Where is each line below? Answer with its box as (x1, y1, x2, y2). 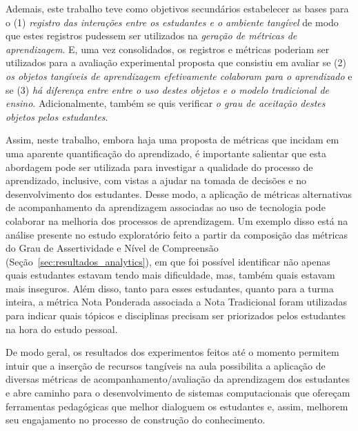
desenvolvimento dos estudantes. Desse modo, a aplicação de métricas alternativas (6, 186, 352, 201)
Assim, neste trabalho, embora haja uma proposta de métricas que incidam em (6, 132, 339, 147)
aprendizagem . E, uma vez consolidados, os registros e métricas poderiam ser (6, 41, 330, 56)
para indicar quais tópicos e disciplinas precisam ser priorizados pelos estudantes (6, 308, 346, 323)
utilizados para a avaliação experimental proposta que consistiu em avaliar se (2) (6, 55, 347, 70)
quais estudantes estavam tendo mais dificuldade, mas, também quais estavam (6, 268, 335, 282)
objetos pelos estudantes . (6, 109, 108, 123)
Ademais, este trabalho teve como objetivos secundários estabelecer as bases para (6, 1, 349, 15)
